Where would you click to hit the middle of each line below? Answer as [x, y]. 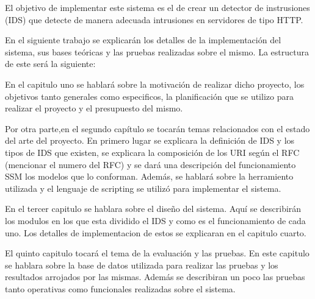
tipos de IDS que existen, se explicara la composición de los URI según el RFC [152, 152]
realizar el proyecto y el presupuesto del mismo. [94, 108]
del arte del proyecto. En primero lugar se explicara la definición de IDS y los [150, 140]
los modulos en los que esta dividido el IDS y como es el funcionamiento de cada [155, 220]
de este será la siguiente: [50, 64]
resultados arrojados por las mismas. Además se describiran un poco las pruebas [155, 277]
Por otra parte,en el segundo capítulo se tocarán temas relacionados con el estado [157, 128]
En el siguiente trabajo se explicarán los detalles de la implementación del [143, 40]
